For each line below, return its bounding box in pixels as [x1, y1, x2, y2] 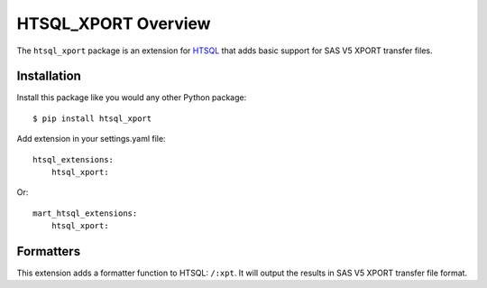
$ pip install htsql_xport [32, 113, 152, 124]
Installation [16, 69, 81, 84]
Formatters [16, 244, 81, 259]
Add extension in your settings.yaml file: [16, 134, 166, 144]
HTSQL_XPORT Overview [16, 14, 211, 33]
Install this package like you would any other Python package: [16, 92, 247, 103]
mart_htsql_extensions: [32, 208, 138, 218]
